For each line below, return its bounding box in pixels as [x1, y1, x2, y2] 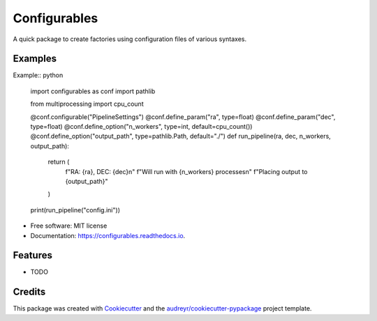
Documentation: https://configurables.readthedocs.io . [30, 231, 186, 240]
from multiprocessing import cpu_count [30, 100, 144, 108]
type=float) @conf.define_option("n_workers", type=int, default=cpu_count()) [30, 123, 253, 131]
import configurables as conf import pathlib [30, 87, 156, 95]
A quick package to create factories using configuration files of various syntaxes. [13, 35, 247, 43]
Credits [13, 286, 46, 298]
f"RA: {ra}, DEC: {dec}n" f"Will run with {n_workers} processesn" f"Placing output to [65, 167, 308, 175]
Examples [13, 53, 57, 65]
